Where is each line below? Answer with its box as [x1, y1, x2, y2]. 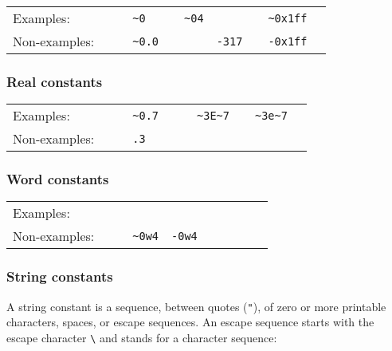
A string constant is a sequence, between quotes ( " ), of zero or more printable [6, 298, 386, 314]
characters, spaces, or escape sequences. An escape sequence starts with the [6, 314, 374, 330]
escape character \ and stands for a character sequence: [6, 329, 277, 345]
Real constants [6, 71, 103, 91]
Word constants [6, 169, 109, 189]
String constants [6, 266, 113, 286]
